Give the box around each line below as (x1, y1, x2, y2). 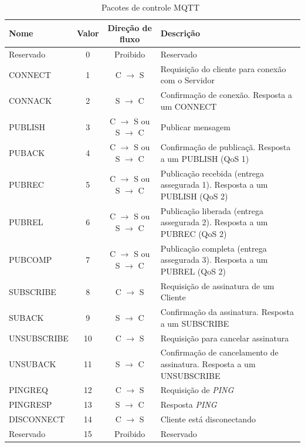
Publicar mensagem (160, 120, 231, 133)
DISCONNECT (9, 413, 65, 425)
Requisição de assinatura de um (160, 279, 274, 292)
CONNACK (9, 94, 52, 107)
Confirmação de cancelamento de (160, 346, 279, 358)
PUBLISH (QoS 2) (160, 189, 228, 202)
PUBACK (9, 146, 45, 158)
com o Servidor (160, 74, 215, 86)
